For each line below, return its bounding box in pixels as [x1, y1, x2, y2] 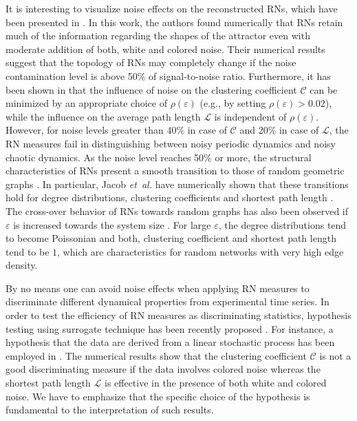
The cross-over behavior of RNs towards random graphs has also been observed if [6, 203, 349, 218]
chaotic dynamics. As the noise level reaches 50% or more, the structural [6, 150, 312, 164]
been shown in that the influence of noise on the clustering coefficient [6, 82, 297, 96]
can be [310, 82, 338, 96]
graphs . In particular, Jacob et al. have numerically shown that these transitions [6, 176, 349, 191]
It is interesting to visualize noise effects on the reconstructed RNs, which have [6, 1, 338, 15]
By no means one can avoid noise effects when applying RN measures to [6, 280, 310, 295]
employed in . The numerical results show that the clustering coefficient [6, 348, 307, 362]
